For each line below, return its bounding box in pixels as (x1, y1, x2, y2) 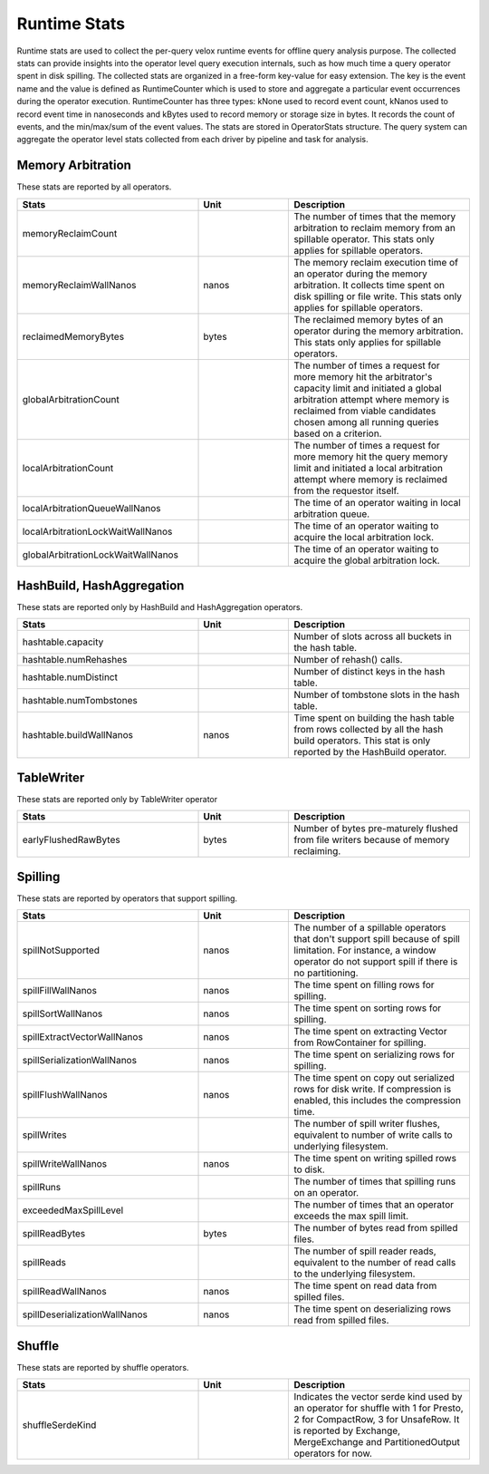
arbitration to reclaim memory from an (293, 221, 456, 234)
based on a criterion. (293, 427, 382, 440)
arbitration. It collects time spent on (293, 278, 446, 291)
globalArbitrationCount (22, 393, 120, 405)
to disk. (293, 1163, 325, 1176)
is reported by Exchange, (293, 1424, 401, 1437)
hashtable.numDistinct (22, 671, 118, 684)
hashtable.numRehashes (22, 654, 128, 666)
